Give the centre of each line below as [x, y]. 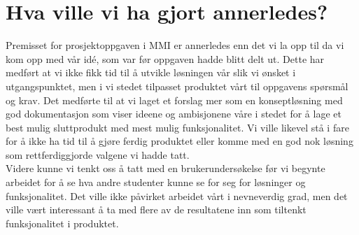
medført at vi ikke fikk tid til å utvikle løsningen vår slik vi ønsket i [151, 72]
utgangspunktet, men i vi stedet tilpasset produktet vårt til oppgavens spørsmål [177, 86]
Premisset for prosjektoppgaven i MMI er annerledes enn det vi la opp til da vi [175, 45]
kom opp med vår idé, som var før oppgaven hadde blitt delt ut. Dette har [165, 58]
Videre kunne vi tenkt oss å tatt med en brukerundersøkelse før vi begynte [166, 168]
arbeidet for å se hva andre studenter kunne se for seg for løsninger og [156, 182]
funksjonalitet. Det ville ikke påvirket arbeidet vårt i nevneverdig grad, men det [177, 195]
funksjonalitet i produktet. [62, 223]
